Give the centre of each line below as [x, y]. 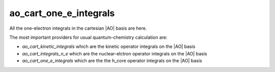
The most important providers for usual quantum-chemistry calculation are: [88, 37]
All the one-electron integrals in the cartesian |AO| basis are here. [78, 28]
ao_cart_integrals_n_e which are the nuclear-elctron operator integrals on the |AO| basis [115, 53]
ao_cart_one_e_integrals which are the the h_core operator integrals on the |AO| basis [112, 61]
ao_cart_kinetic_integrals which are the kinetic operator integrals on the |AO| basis [109, 47]
